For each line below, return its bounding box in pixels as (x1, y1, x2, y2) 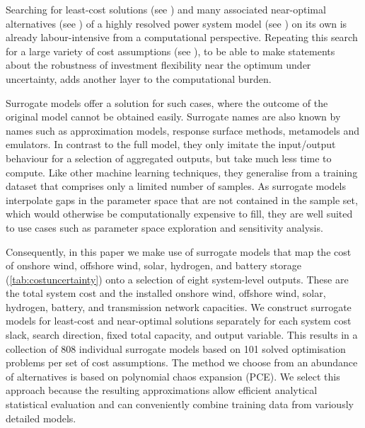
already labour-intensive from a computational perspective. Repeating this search (6, 30, 358, 45)
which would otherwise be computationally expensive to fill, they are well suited (6, 206, 353, 221)
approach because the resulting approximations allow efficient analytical (6, 383, 318, 398)
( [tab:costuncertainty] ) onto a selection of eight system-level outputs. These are (6, 271, 349, 286)
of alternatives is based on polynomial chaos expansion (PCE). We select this (6, 368, 340, 383)
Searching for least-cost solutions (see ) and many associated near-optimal (6, 2, 326, 16)
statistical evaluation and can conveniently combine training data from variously (6, 397, 354, 412)
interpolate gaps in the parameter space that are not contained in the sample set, (6, 192, 358, 207)
